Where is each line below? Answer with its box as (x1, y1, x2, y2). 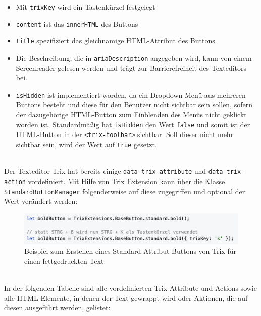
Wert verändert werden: (4, 196, 78, 206)
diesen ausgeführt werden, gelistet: (4, 302, 111, 313)
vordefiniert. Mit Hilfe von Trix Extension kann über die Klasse (28, 175, 225, 186)
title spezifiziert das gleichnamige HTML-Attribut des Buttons (16, 35, 215, 46)
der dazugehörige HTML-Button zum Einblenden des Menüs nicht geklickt (16, 109, 247, 120)
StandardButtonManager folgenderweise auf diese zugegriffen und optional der (4, 186, 245, 196)
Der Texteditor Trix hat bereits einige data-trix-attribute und (4, 166, 206, 176)
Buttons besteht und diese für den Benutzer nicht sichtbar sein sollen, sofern (16, 99, 252, 110)
